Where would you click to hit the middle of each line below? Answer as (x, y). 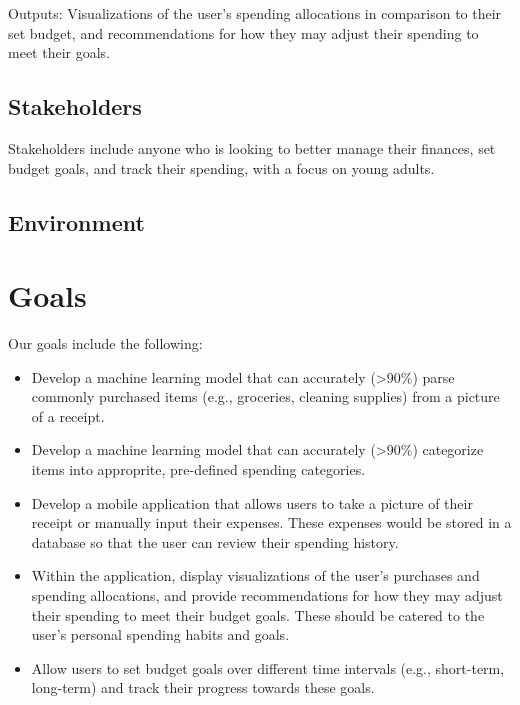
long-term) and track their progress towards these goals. (203, 687)
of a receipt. (68, 415)
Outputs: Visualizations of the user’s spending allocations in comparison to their (255, 13)
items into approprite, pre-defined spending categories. (198, 469)
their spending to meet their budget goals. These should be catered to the (258, 614)
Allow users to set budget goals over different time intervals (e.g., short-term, (268, 667)
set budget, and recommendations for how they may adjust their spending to (243, 32)
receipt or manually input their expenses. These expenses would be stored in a (271, 522)
